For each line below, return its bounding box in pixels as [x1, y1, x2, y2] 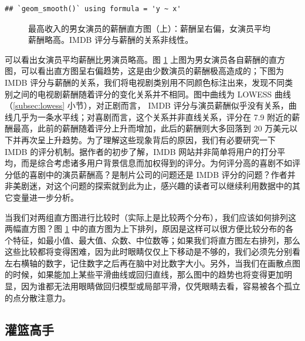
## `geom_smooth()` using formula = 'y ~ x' [5, 5, 181, 13]
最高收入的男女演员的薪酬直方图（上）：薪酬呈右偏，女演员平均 [28, 22, 270, 34]
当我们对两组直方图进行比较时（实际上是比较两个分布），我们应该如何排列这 [5, 211, 296, 223]
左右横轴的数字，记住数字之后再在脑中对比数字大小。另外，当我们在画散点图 [5, 256, 300, 269]
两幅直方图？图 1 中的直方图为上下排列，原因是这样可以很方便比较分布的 [5, 222, 286, 235]
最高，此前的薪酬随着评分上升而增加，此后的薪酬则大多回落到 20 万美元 [12, 122, 290, 134]
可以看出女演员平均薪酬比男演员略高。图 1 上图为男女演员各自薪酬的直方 [5, 53, 286, 65]
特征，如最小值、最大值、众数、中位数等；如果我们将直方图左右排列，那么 [12, 234, 300, 246]
